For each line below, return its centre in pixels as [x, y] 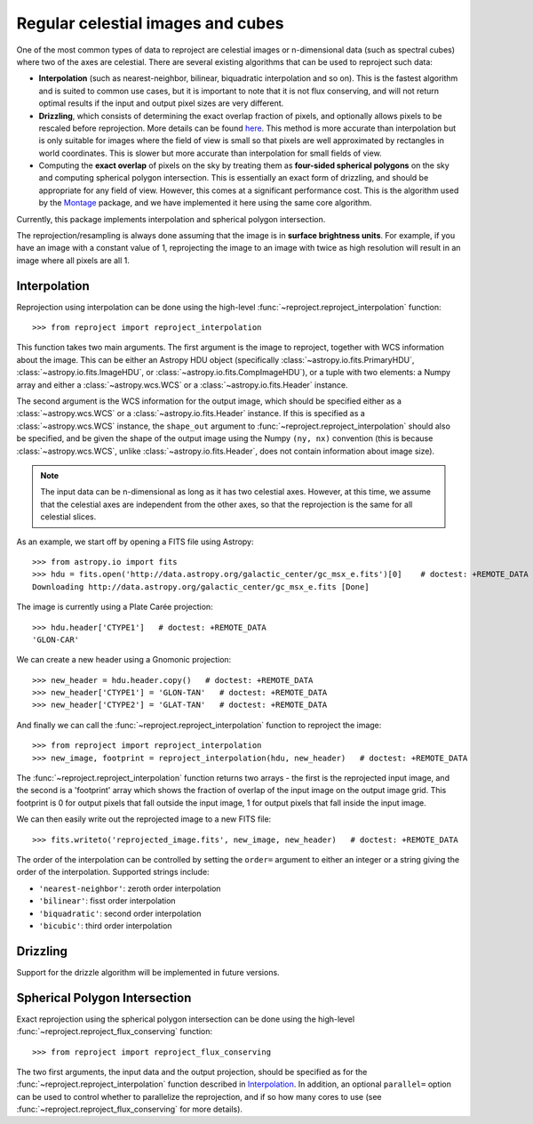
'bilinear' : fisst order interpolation [107, 901]
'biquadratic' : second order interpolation [120, 913]
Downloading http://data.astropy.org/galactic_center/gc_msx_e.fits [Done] [201, 586]
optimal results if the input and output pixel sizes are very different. [161, 103]
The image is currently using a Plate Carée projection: [115, 607]
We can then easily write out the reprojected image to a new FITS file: [144, 819]
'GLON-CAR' [56, 639]
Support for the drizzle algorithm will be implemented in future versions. [148, 972]
